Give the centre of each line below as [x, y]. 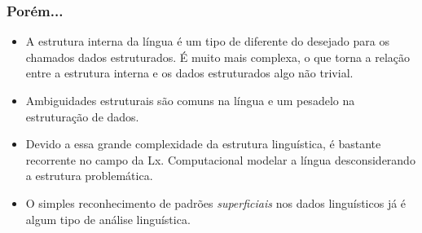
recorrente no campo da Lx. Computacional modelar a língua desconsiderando [220, 159]
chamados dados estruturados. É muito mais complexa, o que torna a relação [218, 57]
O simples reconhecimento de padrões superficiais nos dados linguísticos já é [216, 202]
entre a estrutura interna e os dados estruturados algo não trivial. [189, 73]
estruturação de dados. [82, 116]
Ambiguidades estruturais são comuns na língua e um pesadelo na [190, 100]
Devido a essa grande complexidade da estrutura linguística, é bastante [203, 144]
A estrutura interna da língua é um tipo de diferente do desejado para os [207, 41]
